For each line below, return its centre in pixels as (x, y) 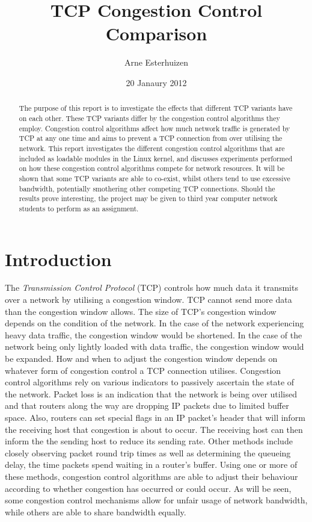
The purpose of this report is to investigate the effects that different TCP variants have (156, 108)
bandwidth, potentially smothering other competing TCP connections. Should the (147, 188)
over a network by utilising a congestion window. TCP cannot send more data (148, 300)
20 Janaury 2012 (156, 82)
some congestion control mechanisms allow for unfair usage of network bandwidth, (156, 500)
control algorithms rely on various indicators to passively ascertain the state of (150, 382)
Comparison (156, 33)
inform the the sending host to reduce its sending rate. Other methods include (149, 441)
